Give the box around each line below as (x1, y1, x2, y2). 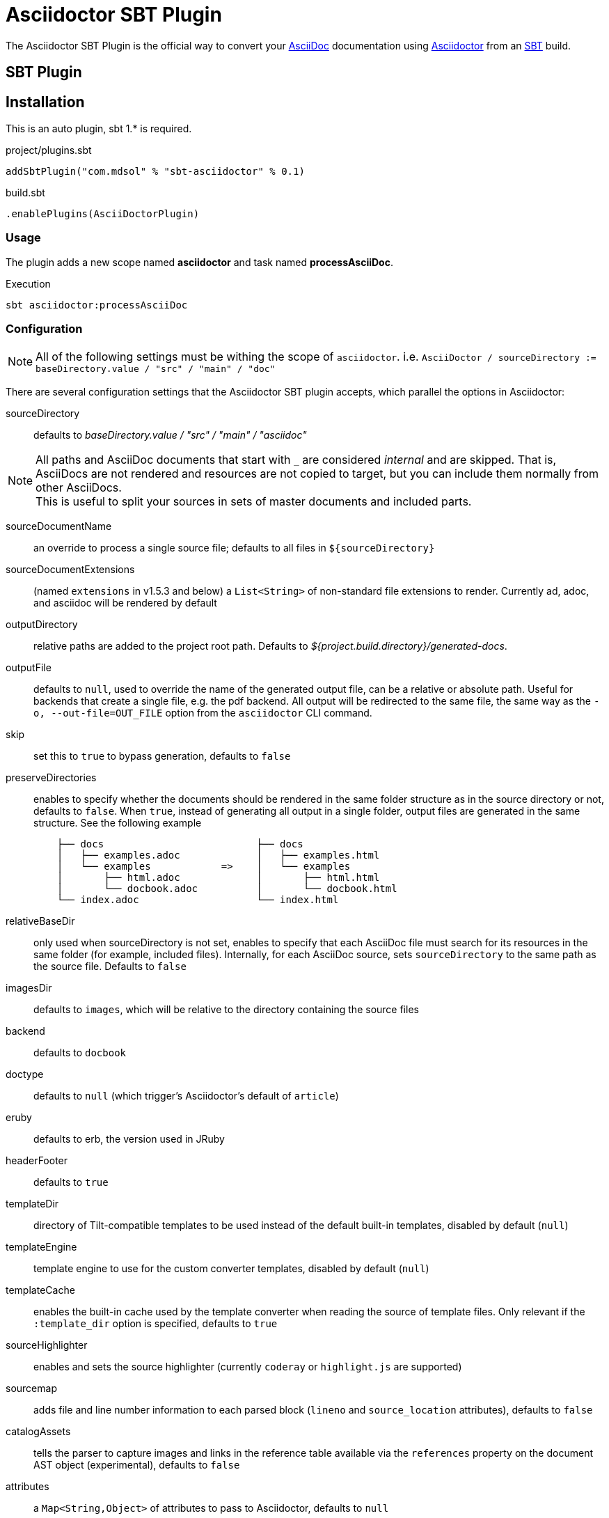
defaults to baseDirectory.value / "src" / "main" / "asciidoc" (33, 428, 307, 441)
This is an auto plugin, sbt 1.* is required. (6, 123, 192, 135)
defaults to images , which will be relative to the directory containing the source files (33, 1003, 419, 1015)
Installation (6, 93, 85, 111)
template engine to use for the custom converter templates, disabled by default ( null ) (33, 1262, 429, 1274)
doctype (6, 1067, 44, 1080)
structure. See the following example (33, 816, 202, 829)
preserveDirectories (6, 771, 97, 783)
